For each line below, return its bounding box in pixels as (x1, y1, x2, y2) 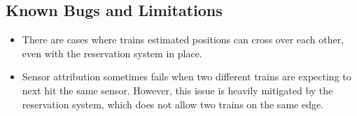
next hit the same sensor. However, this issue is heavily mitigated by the (22, 82, 333, 97)
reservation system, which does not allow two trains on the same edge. (22, 96, 324, 111)
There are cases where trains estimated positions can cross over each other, (22, 32, 344, 47)
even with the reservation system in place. (22, 45, 202, 60)
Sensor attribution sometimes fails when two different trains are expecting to (22, 69, 351, 84)
